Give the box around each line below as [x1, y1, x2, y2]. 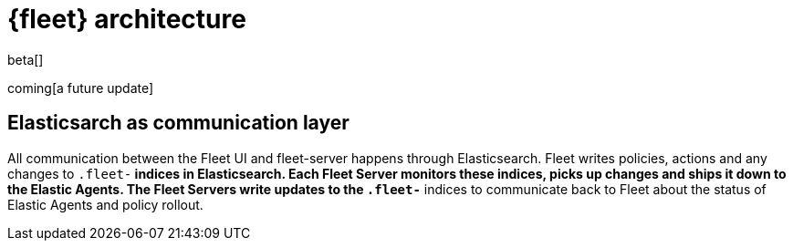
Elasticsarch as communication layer [7, 111, 350, 135]
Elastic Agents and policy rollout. [7, 196, 203, 212]
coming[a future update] [7, 79, 154, 96]
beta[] [7, 51, 44, 67]
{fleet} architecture [7, 4, 246, 35]
